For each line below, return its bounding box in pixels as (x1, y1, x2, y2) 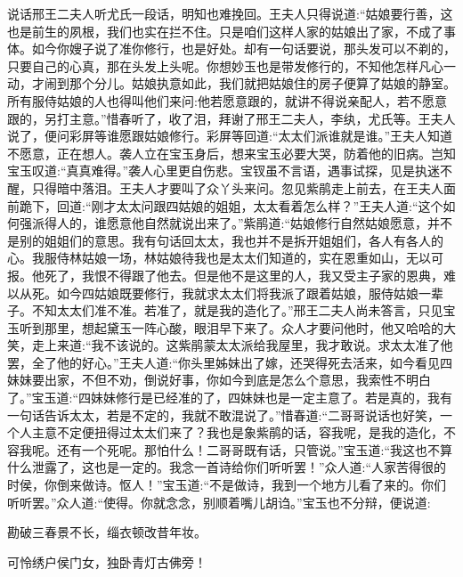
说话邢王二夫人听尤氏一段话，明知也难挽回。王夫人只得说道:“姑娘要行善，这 (7, 4, 453, 22)
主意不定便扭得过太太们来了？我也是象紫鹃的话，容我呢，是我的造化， (31, 423, 443, 442)
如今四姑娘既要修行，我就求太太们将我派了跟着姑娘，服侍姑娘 (56, 283, 418, 302)
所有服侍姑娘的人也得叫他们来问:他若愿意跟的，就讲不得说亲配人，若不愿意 (7, 91, 447, 110)
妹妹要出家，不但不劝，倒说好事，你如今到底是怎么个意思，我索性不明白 (7, 370, 431, 389)
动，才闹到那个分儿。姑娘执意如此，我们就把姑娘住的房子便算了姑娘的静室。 (7, 74, 456, 93)
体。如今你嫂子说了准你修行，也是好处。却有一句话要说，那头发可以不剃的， (7, 39, 456, 58)
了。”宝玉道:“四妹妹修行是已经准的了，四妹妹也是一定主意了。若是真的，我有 (7, 388, 453, 407)
